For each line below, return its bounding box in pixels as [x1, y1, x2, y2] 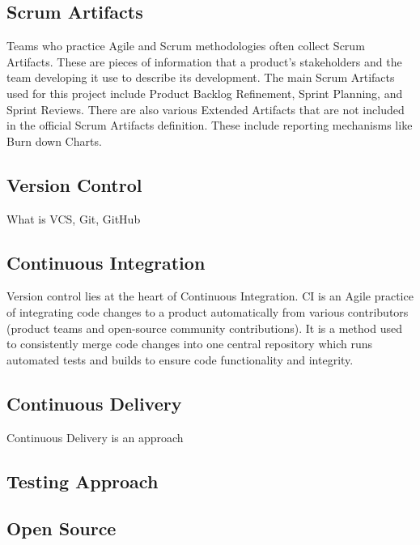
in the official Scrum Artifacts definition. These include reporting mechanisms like [6, 117, 413, 134]
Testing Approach [6, 468, 159, 493]
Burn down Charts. [6, 132, 102, 149]
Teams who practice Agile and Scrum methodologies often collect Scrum [6, 37, 365, 54]
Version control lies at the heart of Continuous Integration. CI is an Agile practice [6, 287, 414, 304]
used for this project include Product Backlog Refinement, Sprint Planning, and [6, 84, 403, 101]
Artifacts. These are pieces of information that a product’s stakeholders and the [6, 53, 402, 70]
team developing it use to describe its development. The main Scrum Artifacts [6, 69, 395, 86]
